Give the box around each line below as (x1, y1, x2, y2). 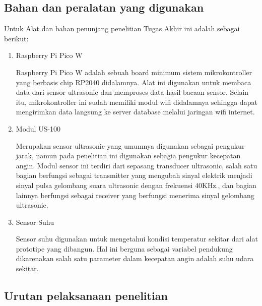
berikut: (4, 33, 29, 43)
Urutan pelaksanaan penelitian (4, 288, 168, 303)
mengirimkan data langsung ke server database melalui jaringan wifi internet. (16, 106, 255, 117)
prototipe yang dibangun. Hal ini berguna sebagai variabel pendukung (16, 243, 233, 254)
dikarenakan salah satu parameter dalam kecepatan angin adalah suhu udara (16, 253, 254, 264)
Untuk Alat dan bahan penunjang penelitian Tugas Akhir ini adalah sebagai (4, 23, 240, 34)
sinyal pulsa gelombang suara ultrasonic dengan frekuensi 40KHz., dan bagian (16, 179, 256, 190)
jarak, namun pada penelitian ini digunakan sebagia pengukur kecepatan (16, 150, 241, 161)
